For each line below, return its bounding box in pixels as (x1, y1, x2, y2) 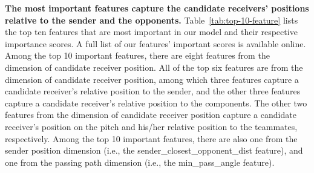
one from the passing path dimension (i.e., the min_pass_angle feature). (5, 155, 275, 168)
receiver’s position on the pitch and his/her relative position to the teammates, (5, 120, 298, 132)
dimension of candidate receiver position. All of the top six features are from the (5, 60, 303, 73)
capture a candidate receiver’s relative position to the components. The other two (5, 96, 307, 109)
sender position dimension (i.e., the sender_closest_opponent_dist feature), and (5, 144, 303, 157)
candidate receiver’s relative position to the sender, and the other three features (5, 85, 301, 97)
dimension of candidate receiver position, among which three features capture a (5, 73, 299, 85)
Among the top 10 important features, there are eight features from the (5, 49, 270, 62)
